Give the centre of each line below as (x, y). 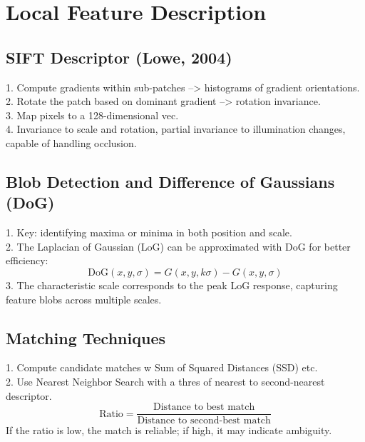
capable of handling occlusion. (71, 142)
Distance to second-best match (204, 421)
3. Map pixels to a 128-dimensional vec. (92, 115)
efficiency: (27, 260)
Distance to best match (204, 407)
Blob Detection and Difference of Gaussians (170, 181)
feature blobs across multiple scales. (84, 299)
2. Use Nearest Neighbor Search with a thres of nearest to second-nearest (165, 381)
